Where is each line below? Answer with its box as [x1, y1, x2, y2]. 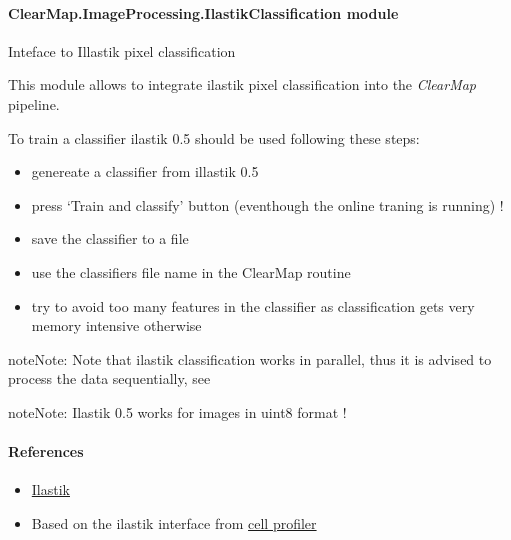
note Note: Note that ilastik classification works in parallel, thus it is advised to [8, 348, 492, 369]
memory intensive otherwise [31, 315, 202, 336]
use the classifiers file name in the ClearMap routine [31, 261, 351, 282]
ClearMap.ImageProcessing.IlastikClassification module [8, 2, 399, 23]
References [8, 441, 84, 462]
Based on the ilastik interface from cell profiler [31, 512, 317, 533]
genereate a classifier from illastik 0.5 [31, 161, 259, 182]
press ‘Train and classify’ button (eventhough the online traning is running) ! [31, 194, 504, 215]
